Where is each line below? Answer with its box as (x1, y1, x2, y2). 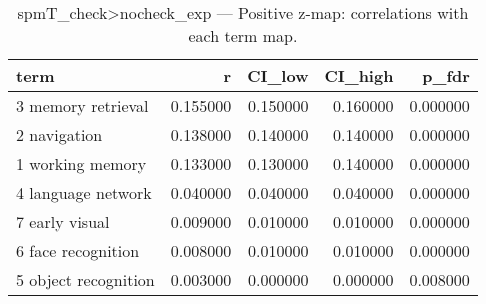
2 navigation (16, 123, 103, 146)
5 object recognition (16, 268, 155, 291)
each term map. (188, 24, 298, 47)
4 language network (16, 181, 152, 204)
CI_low (247, 64, 309, 87)
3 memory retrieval (16, 94, 149, 117)
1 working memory (16, 152, 147, 175)
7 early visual (16, 210, 110, 233)
